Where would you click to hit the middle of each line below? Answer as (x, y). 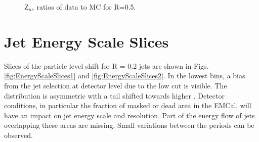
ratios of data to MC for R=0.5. (86, 7)
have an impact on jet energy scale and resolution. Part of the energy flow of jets (129, 115)
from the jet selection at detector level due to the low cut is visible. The (116, 85)
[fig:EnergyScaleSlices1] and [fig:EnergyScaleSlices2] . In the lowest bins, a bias (125, 76)
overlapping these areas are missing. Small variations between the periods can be (129, 125)
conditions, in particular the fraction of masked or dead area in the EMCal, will (128, 105)
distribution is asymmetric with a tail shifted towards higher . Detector (114, 95)
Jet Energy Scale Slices (87, 41)
